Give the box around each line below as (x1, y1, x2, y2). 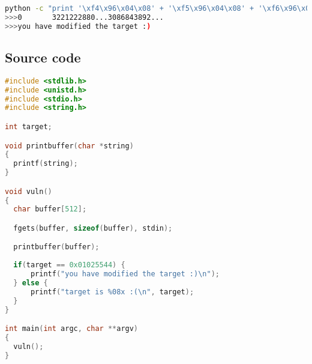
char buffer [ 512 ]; (13, 205, 87, 214)
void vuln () (5, 187, 52, 196)
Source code (5, 48, 81, 67)
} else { (13, 278, 48, 287)
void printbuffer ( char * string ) (5, 141, 134, 150)
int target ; (5, 122, 52, 131)
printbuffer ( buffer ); (13, 243, 100, 252)
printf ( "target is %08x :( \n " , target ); (30, 287, 194, 296)
